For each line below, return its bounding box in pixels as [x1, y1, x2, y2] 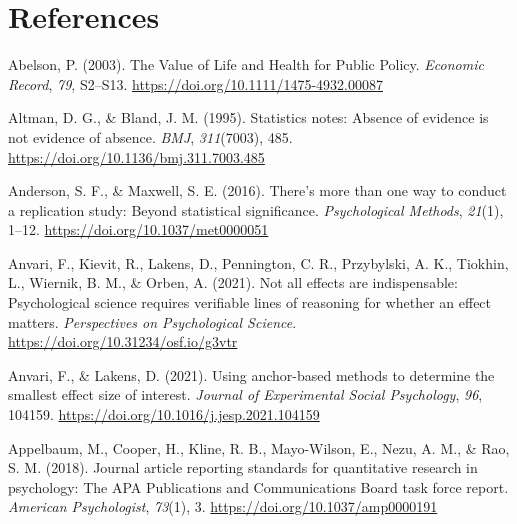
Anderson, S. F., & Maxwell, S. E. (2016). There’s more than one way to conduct [8, 180, 507, 201]
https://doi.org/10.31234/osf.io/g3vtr [8, 331, 238, 352]
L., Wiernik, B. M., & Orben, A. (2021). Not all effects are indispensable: [8, 272, 458, 293]
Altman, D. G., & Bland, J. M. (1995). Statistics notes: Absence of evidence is [8, 107, 489, 128]
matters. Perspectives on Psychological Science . [8, 311, 297, 332]
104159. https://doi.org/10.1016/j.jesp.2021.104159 [8, 404, 320, 425]
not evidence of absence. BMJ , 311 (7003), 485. [8, 126, 293, 147]
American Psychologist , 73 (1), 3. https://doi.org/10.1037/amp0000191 [8, 496, 438, 517]
